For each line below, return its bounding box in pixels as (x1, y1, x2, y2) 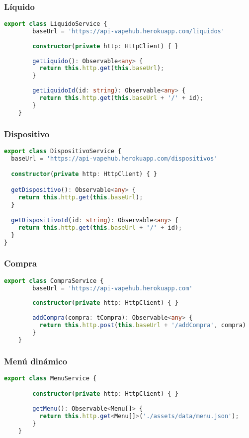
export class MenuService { (4, 374, 97, 382)
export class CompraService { (4, 277, 104, 284)
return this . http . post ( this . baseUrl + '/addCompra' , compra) (39, 322, 246, 329)
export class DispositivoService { (4, 147, 122, 155)
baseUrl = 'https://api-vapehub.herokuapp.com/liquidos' (32, 28, 225, 35)
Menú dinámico (4, 354, 68, 367)
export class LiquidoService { (4, 20, 107, 28)
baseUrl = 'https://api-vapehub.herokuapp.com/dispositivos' (11, 155, 218, 162)
